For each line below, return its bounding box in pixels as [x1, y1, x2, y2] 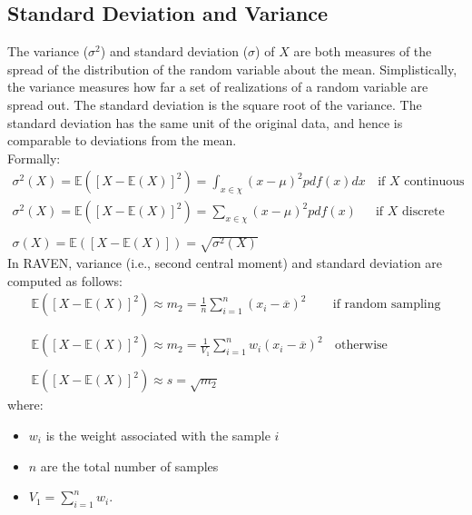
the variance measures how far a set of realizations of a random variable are [7, 77, 428, 96]
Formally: [7, 148, 61, 167]
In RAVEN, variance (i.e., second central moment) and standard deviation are [7, 253, 443, 272]
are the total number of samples [40, 456, 219, 475]
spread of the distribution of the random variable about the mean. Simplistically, [7, 59, 457, 78]
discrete [401, 205, 445, 219]
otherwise [335, 339, 388, 352]
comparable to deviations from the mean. [7, 131, 237, 150]
